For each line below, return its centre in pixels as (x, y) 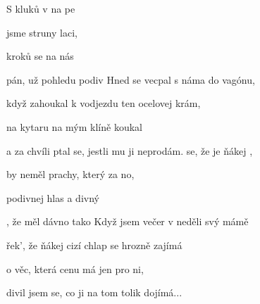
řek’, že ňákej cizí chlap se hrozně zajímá (94, 245)
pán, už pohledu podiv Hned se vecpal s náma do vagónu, (131, 79)
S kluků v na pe (41, 8)
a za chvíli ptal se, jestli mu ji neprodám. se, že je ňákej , (130, 150)
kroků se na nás (40, 56)
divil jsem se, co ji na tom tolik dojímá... (94, 292)
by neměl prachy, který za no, (70, 174)
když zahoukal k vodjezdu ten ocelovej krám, (104, 103)
